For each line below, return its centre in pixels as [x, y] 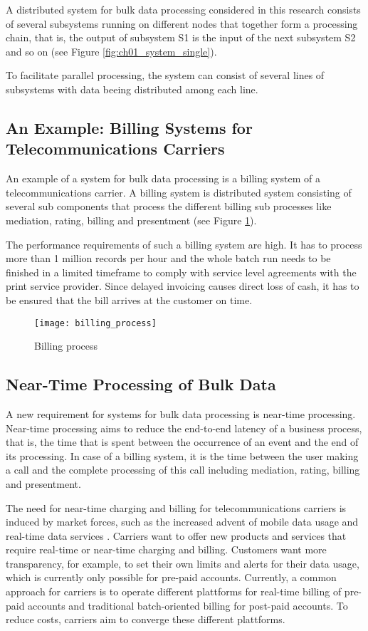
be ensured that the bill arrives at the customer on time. [129, 299]
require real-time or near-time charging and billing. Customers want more [166, 549]
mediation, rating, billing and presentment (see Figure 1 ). [131, 220]
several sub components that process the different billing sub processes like [169, 206]
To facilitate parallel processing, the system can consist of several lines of [165, 75]
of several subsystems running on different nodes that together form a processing [182, 23]
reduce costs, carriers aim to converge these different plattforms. [146, 619]
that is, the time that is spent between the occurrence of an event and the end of [182, 442]
